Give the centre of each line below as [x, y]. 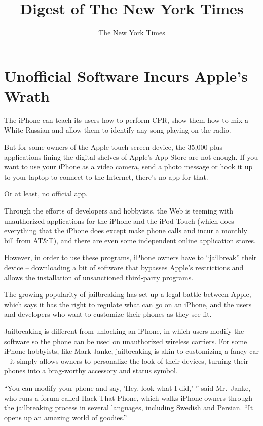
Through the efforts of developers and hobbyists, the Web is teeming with [119, 210]
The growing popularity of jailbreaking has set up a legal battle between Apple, [128, 294]
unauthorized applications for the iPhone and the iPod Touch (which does [119, 220]
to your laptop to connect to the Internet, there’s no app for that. [106, 176]
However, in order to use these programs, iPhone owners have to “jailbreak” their [130, 257]
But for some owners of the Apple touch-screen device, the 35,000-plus [114, 147]
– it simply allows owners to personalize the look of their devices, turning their [126, 360]
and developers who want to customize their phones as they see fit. [108, 314]
